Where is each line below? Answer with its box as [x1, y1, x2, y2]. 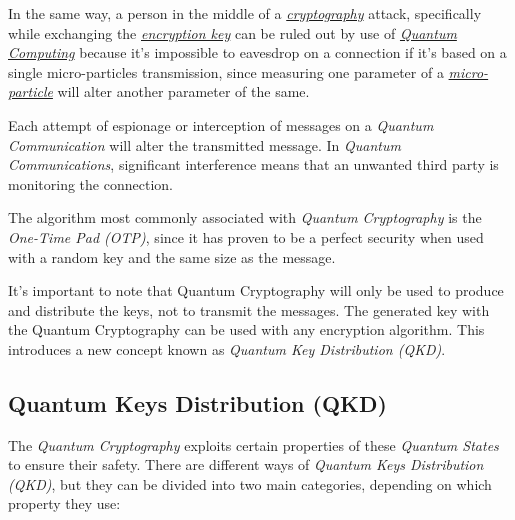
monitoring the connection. [8, 173, 173, 194]
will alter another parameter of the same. [57, 81, 310, 102]
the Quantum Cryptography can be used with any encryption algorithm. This [8, 319, 485, 340]
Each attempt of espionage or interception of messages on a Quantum [8, 114, 434, 135]
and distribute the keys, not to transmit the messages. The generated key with [8, 299, 490, 320]
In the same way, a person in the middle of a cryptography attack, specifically [8, 3, 482, 23]
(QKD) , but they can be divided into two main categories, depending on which [8, 473, 492, 494]
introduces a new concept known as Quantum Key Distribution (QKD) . [8, 338, 446, 359]
